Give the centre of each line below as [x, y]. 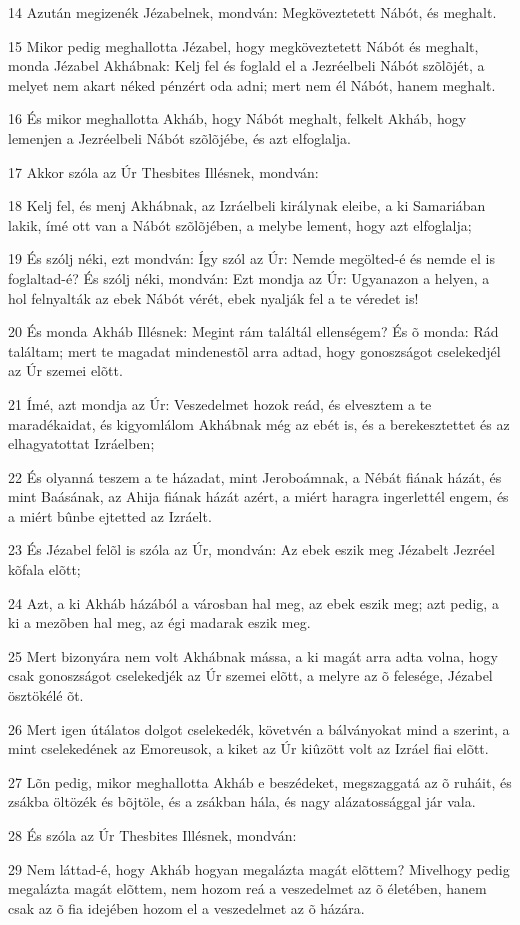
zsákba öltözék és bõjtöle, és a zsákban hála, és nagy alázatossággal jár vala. [242, 801]
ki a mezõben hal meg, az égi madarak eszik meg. [159, 622]
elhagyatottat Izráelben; [81, 443]
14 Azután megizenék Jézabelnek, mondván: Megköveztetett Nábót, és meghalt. [252, 12]
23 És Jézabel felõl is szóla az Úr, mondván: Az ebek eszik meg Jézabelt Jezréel [251, 549]
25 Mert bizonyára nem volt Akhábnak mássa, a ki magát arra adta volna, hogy [253, 655]
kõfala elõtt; [44, 569]
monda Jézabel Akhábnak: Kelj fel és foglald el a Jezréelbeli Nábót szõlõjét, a [246, 65]
